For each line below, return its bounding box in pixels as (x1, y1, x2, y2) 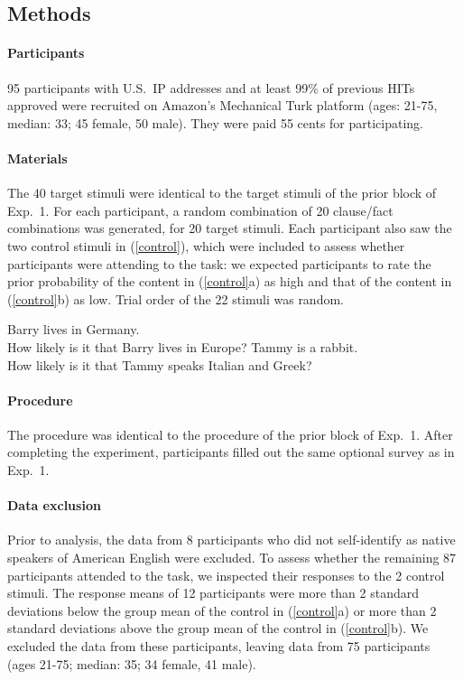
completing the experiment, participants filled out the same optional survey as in (7, 442, 455, 461)
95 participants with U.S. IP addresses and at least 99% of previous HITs (7, 78, 415, 97)
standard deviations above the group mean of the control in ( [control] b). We (7, 619, 429, 638)
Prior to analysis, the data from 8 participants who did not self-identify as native (7, 530, 456, 549)
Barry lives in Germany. (7, 320, 140, 339)
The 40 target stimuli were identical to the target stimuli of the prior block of (7, 183, 437, 202)
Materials (7, 148, 68, 167)
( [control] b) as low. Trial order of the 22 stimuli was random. (7, 289, 344, 308)
